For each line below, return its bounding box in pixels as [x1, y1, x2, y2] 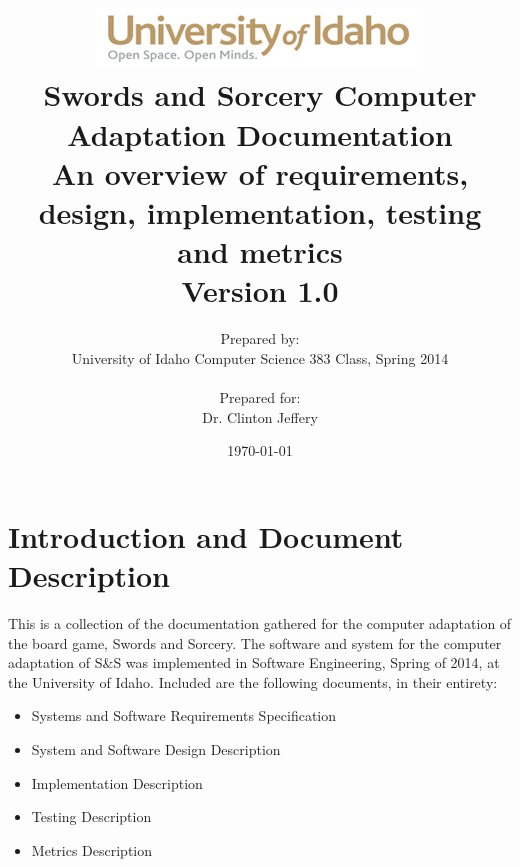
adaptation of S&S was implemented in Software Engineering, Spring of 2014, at [8, 652, 500, 673]
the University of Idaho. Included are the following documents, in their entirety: [8, 671, 498, 692]
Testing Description [31, 806, 152, 827]
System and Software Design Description [31, 738, 281, 759]
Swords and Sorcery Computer [43, 74, 477, 115]
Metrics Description [31, 839, 153, 860]
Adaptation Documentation [67, 113, 453, 154]
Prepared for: [219, 387, 301, 408]
